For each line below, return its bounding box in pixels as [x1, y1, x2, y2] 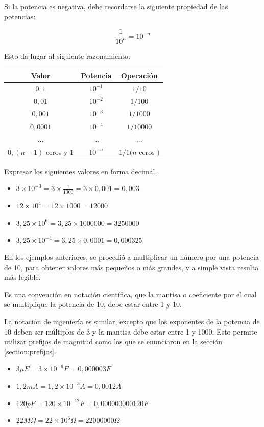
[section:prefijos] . [4, 346, 56, 357]
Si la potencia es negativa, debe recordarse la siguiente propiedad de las [4, 1, 228, 11]
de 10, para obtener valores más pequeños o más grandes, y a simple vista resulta [4, 262, 259, 272]
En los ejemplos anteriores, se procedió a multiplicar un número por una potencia [4, 252, 259, 263]
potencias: [4, 11, 36, 21]
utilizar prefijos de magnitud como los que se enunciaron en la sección [4, 336, 223, 347]
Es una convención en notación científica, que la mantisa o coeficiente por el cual [4, 289, 257, 299]
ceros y [45, 146, 68, 157]
